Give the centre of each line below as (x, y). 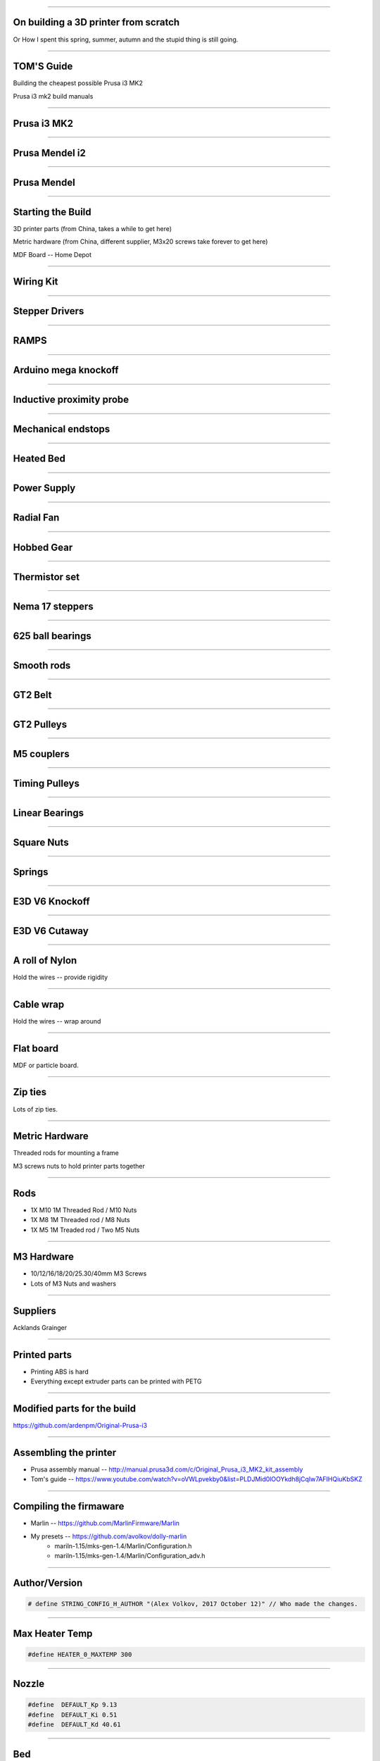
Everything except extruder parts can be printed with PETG (116, 1381)
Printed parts (43, 1355)
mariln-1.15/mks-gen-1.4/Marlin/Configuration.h (123, 1545)
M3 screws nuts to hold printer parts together (79, 1166)
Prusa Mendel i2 (49, 153)
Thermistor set (46, 577)
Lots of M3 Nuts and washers (73, 1283)
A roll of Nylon (45, 960)
